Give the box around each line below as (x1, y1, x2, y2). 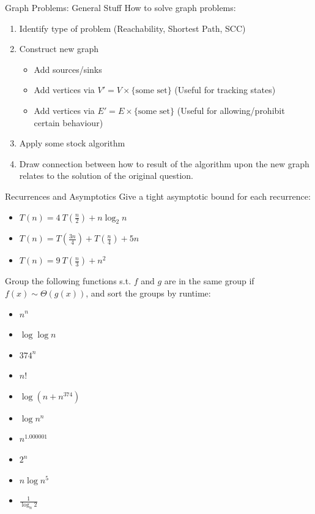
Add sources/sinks (34, 62, 102, 75)
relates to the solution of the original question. (19, 169, 194, 182)
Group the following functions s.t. (5, 274, 132, 287)
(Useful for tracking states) (174, 83, 276, 96)
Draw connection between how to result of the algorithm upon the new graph (19, 157, 309, 170)
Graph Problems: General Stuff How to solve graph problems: (5, 1, 236, 13)
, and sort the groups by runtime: (86, 286, 211, 299)
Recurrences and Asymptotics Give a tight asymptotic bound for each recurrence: (5, 189, 311, 202)
